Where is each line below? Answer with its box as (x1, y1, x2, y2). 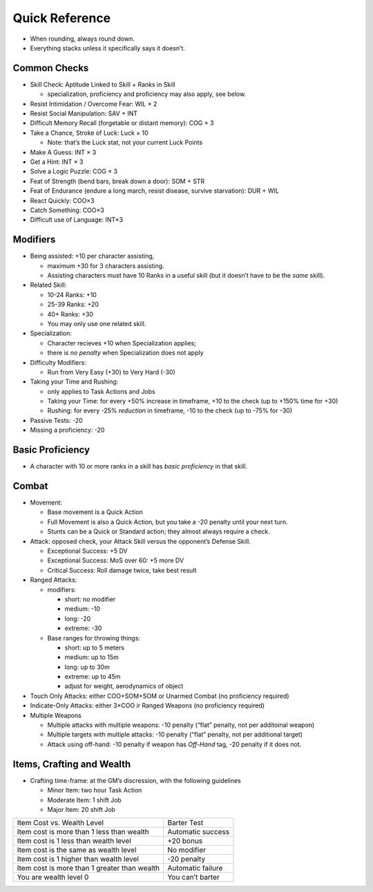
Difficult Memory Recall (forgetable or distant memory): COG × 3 (30, 119, 214, 127)
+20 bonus (166, 836, 203, 846)
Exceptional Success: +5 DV (47, 547, 128, 556)
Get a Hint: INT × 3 (30, 158, 84, 166)
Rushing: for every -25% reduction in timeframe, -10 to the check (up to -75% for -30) (47, 406, 293, 415)
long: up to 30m (64, 663, 110, 671)
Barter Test (166, 818, 204, 828)
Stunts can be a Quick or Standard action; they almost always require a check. (47, 527, 271, 535)
